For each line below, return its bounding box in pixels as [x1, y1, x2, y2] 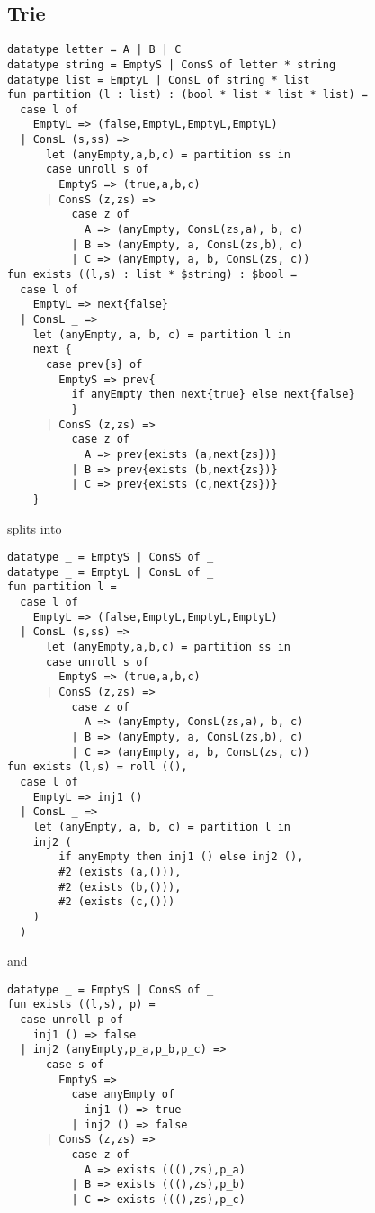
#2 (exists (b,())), [58, 880, 182, 894]
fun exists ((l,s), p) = [7, 998, 156, 1011]
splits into [7, 518, 62, 537]
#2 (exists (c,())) [58, 895, 175, 909]
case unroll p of [20, 1013, 123, 1027]
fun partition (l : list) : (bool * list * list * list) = [7, 88, 368, 102]
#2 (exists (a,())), [58, 865, 182, 878]
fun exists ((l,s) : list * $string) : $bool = [7, 268, 298, 282]
